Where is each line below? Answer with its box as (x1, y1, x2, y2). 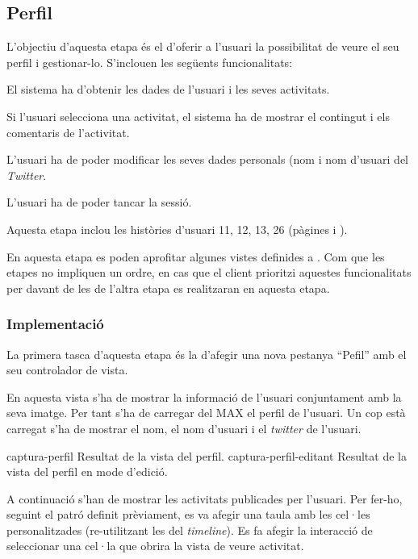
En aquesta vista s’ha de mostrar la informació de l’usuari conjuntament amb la (6, 388, 402, 405)
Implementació (6, 314, 104, 334)
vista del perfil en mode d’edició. (6, 463, 168, 480)
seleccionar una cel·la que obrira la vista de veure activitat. (6, 537, 304, 554)
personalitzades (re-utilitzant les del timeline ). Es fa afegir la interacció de (6, 521, 373, 538)
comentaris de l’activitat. (6, 123, 130, 140)
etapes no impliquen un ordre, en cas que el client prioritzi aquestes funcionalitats (6, 264, 412, 281)
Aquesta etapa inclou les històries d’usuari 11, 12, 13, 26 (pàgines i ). (6, 220, 348, 237)
